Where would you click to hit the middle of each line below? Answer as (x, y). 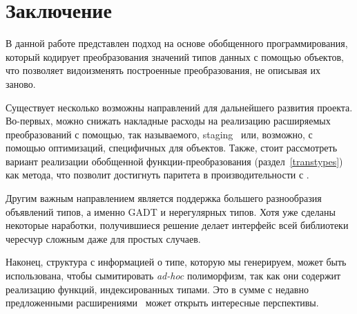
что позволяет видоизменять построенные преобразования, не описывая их (163, 70)
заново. (21, 83)
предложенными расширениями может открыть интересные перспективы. (162, 303)
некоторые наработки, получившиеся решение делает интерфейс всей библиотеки (177, 225)
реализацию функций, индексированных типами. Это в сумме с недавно (157, 289)
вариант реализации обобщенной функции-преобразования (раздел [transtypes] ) (174, 161)
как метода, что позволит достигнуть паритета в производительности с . (157, 175)
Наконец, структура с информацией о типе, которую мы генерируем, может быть (176, 262)
